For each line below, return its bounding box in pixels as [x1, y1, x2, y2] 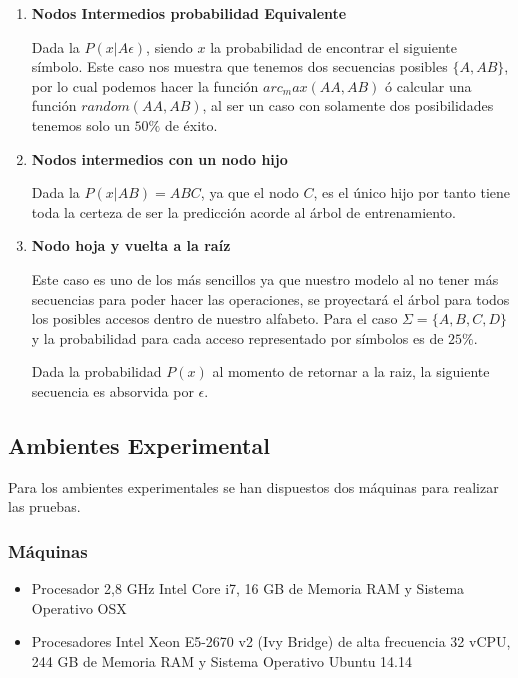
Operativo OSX [31, 597, 127, 618]
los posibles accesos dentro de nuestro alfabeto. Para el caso [31, 308, 398, 329]
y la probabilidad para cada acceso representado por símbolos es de [31, 327, 444, 348]
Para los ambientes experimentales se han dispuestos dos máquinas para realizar [8, 476, 499, 497]
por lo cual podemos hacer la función [31, 75, 259, 96]
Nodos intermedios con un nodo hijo [31, 148, 288, 169]
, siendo [146, 36, 193, 57]
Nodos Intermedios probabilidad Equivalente [31, 3, 347, 23]
